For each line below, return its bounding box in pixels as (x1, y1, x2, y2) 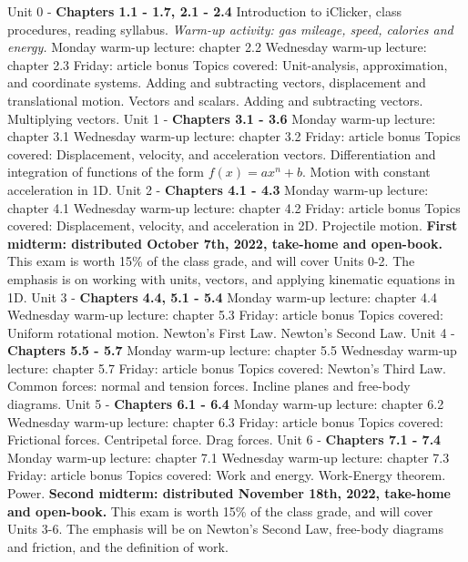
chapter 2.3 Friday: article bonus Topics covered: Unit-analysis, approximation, (7, 55, 448, 74)
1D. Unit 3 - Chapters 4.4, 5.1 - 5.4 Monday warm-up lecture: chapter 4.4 (7, 287, 437, 306)
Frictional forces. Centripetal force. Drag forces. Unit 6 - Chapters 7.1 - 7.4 (7, 430, 442, 449)
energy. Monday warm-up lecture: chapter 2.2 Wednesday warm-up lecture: (7, 37, 427, 56)
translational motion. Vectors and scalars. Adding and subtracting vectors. (7, 90, 423, 109)
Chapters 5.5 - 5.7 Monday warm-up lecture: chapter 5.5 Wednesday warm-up (7, 341, 457, 360)
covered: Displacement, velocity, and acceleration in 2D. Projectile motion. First (7, 216, 458, 235)
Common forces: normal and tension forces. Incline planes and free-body (7, 376, 411, 395)
